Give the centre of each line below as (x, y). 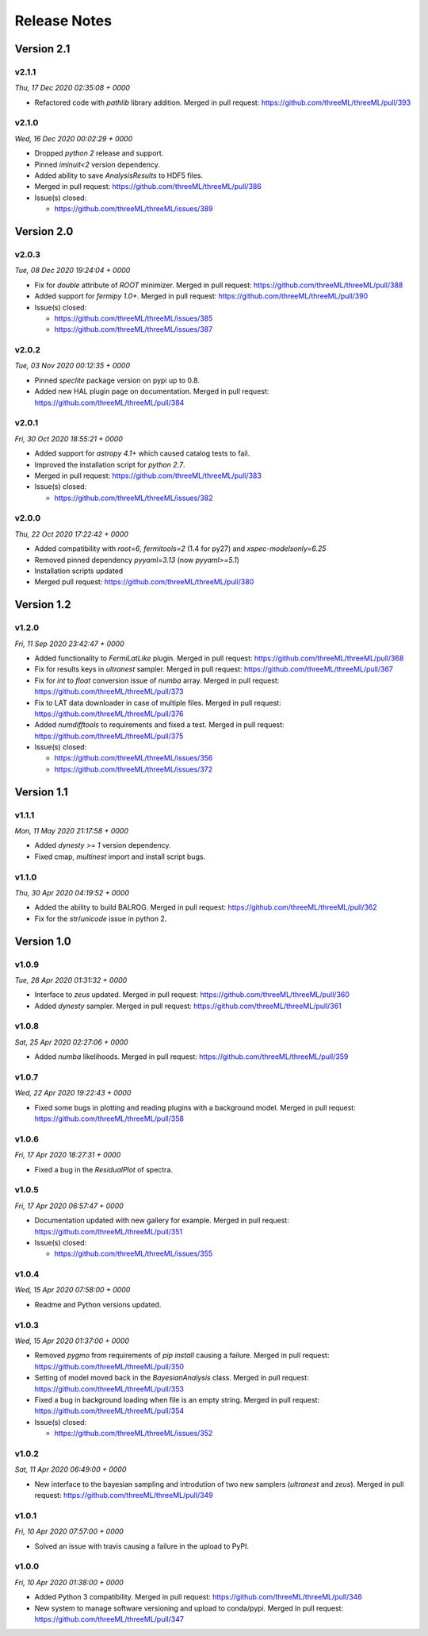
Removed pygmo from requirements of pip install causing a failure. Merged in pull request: (182, 1355)
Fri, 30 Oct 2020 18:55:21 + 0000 (69, 439)
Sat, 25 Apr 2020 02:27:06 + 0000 (71, 1042)
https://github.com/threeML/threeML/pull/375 (109, 736)
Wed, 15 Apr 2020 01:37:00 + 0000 (72, 1341)
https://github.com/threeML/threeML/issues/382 (134, 498)
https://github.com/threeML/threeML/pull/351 (108, 1231)
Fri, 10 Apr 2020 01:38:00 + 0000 (69, 1582)
